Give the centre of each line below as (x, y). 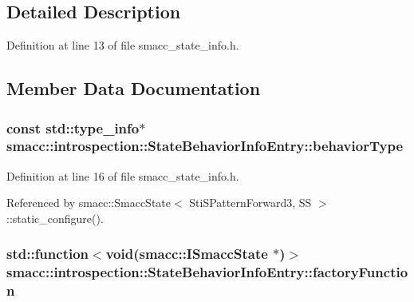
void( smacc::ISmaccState (187, 254)
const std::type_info (73, 127)
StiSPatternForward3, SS (250, 203)
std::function (48, 254)
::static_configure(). (55, 218)
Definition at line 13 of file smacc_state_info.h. (123, 45)
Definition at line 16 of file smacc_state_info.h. (123, 175)
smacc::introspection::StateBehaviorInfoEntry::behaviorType (205, 146)
